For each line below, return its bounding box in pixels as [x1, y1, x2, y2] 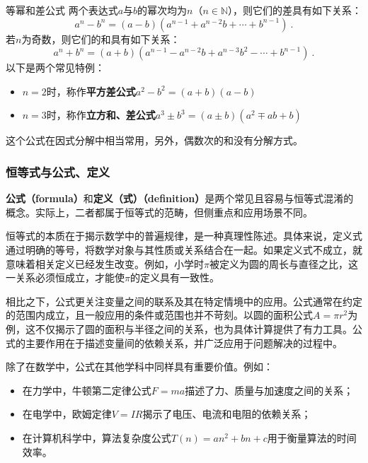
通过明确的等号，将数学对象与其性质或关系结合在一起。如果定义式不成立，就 [6, 242, 362, 257]
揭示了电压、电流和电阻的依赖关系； [142, 406, 311, 421]
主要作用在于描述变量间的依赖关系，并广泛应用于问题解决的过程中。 [25, 335, 343, 350]
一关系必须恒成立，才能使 [6, 270, 125, 285]
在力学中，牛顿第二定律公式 [22, 382, 151, 397]
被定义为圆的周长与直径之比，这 [209, 256, 358, 271]
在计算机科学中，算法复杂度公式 [22, 430, 171, 445]
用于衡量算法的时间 [267, 430, 357, 445]
